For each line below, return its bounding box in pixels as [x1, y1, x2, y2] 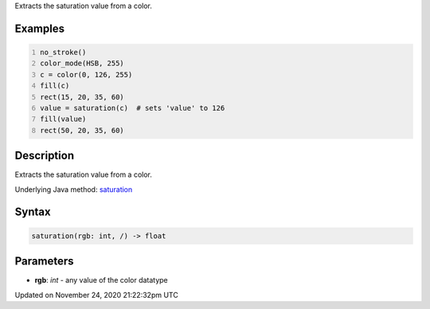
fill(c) [40, 81, 70, 91]
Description [14, 149, 75, 162]
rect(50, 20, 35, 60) [40, 126, 125, 135]
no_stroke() [40, 48, 87, 57]
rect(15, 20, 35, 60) [40, 92, 125, 101]
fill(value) [40, 115, 87, 123]
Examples [14, 22, 65, 35]
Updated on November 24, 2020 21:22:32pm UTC [14, 290, 178, 299]
